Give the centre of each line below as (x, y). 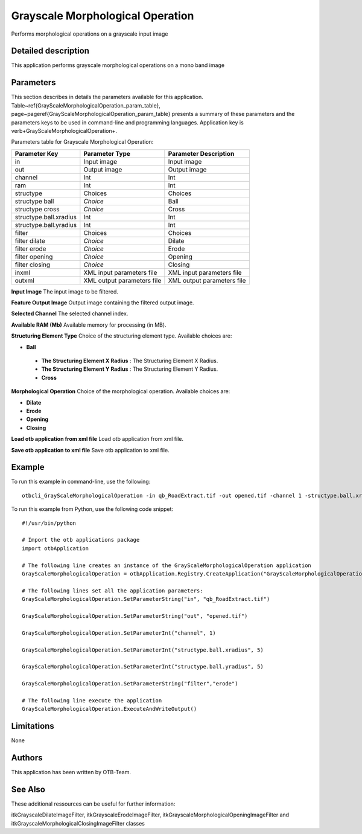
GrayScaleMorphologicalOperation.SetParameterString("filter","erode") (130, 684)
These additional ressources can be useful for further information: (93, 804)
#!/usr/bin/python (49, 523)
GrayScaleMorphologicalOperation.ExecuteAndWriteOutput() (110, 709)
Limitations (33, 726)
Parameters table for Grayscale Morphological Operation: (82, 142)
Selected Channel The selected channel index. (70, 313)
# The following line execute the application (92, 700)
